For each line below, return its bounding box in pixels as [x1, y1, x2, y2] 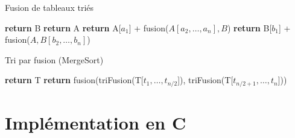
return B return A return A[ [5, 21, 121, 34]
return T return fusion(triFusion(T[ [5, 74, 144, 86]
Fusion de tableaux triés [5, 1, 94, 13]
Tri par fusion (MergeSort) [5, 53, 104, 66]
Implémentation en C [5, 110, 186, 135]
